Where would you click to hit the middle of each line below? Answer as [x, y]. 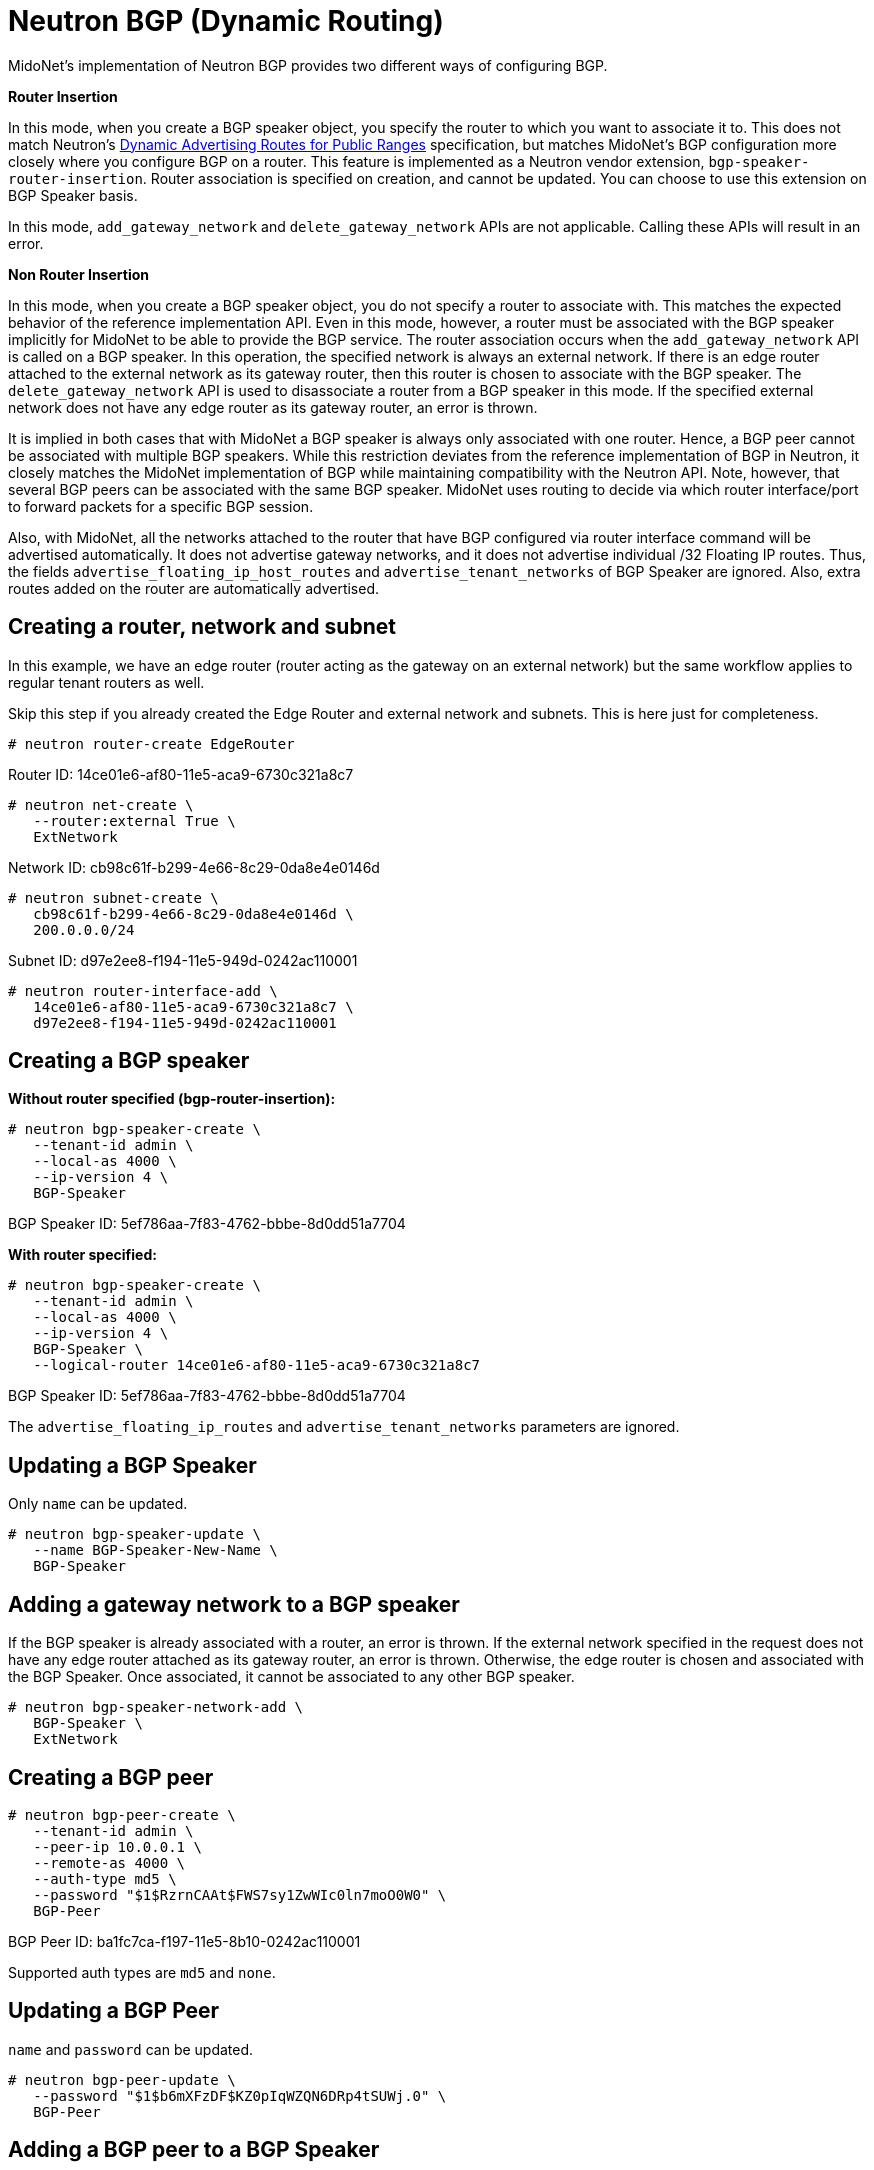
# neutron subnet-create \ [113, 897]
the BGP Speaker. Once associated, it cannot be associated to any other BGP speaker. [291, 1677]
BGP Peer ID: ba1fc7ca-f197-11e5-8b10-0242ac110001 [184, 1941]
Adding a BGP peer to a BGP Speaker [194, 2150]
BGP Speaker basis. [73, 195]
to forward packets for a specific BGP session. [161, 506]
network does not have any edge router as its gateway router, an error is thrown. [273, 407]
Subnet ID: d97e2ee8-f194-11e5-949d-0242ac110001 [183, 960]
